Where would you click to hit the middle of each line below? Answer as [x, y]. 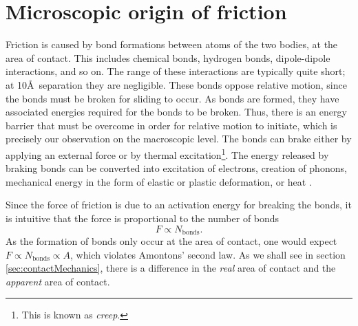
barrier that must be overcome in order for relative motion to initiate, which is [171, 125]
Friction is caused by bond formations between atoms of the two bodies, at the [172, 44]
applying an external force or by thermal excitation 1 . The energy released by [167, 153]
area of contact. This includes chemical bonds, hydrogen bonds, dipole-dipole [168, 57]
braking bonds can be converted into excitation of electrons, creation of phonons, [176, 168]
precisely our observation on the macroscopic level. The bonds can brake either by [179, 139]
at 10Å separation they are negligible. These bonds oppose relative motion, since [176, 84]
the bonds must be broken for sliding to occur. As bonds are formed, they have [172, 98]
